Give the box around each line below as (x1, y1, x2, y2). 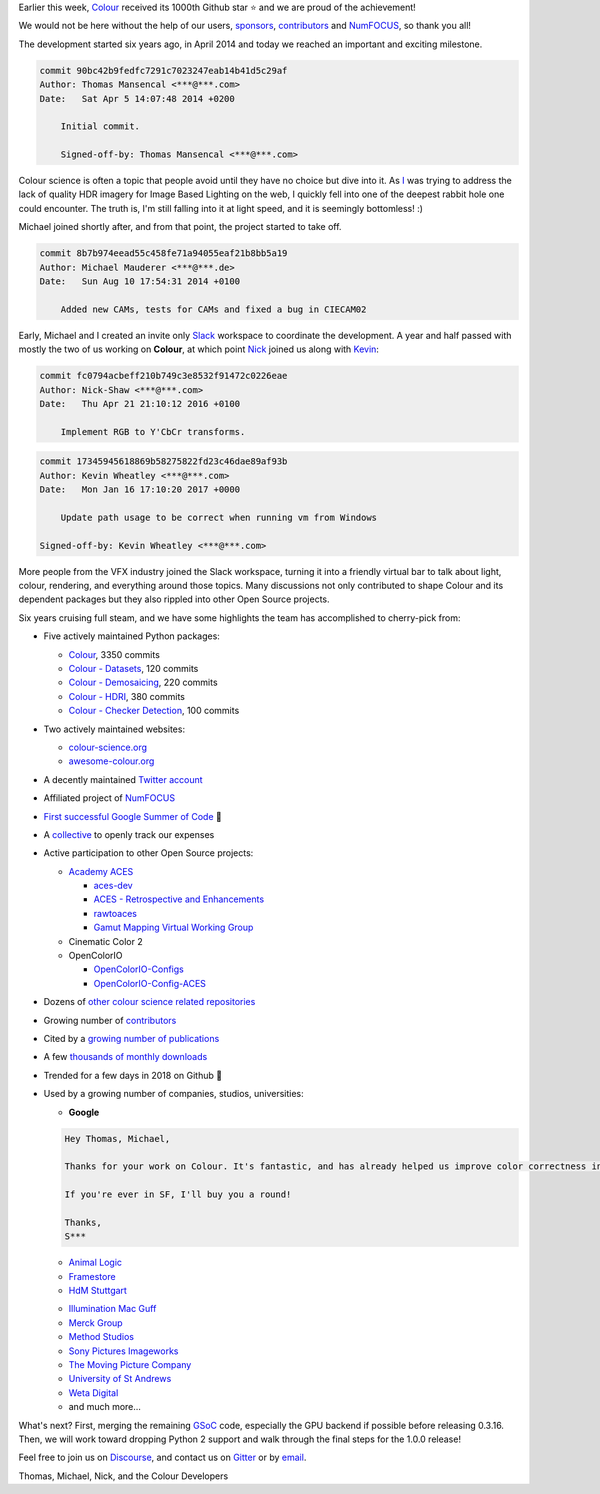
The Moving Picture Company (68, 1358, 192, 1370)
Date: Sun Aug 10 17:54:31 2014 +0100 (39, 276, 240, 287)
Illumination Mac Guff (68, 1303, 157, 1315)
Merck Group (68, 1316, 124, 1329)
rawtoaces (93, 907, 137, 919)
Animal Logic (68, 1256, 123, 1269)
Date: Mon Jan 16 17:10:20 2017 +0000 (39, 484, 240, 495)
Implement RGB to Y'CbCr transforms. (60, 426, 246, 437)
